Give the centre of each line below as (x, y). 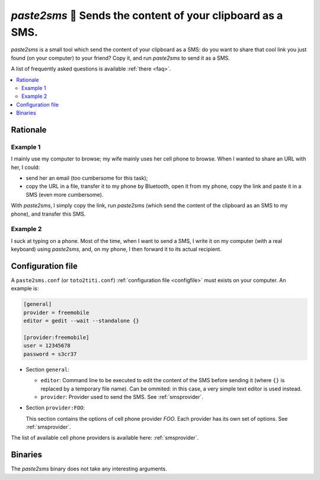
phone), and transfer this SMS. (48, 214)
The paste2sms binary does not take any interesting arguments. (89, 469)
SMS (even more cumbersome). (65, 194)
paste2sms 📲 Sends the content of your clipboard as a (147, 15)
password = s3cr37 (50, 354)
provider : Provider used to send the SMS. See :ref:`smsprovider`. (122, 396)
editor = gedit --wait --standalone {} (81, 321)
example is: (25, 289)
